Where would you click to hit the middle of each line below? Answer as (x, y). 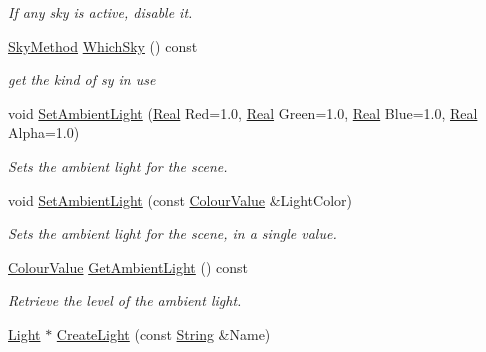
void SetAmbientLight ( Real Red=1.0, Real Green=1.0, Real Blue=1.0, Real (243, 112)
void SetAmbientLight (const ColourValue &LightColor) (180, 199)
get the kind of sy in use (82, 79)
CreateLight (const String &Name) (163, 333)
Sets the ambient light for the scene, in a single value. (172, 233)
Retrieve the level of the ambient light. (125, 300)
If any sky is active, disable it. (100, 12)
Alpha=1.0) (44, 132)
